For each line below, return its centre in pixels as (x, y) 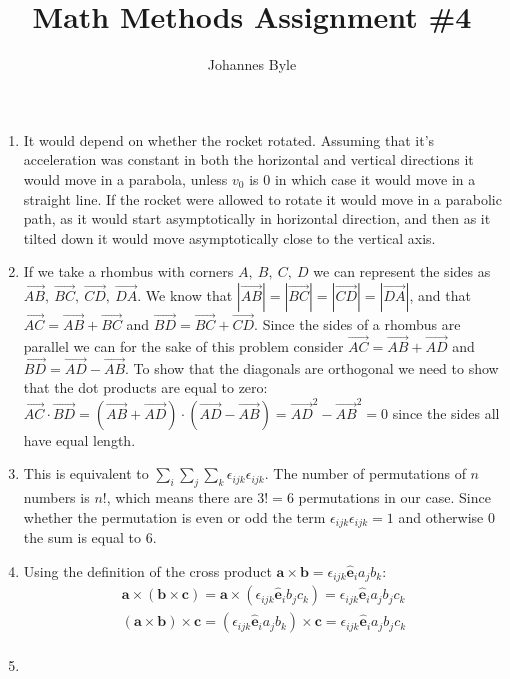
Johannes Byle (252, 64)
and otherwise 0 (446, 516)
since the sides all (446, 412)
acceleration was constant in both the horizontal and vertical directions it (248, 159)
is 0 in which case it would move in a (362, 178)
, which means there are (179, 497)
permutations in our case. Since (394, 497)
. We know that (185, 294)
